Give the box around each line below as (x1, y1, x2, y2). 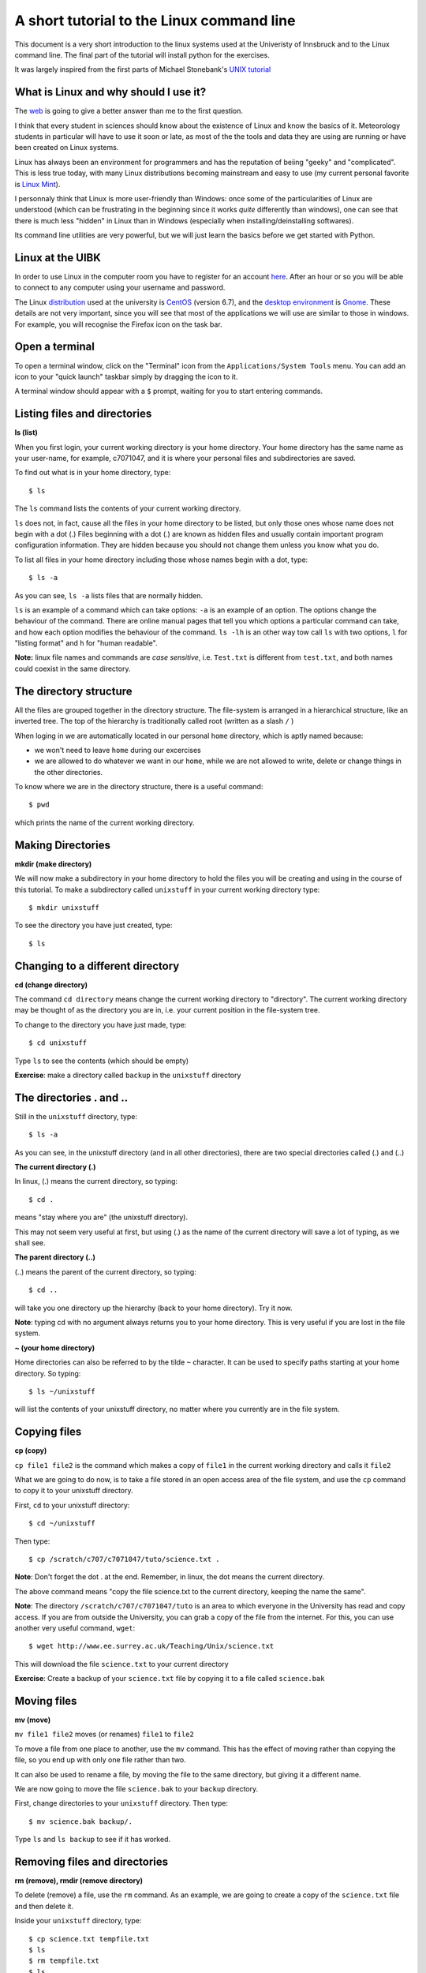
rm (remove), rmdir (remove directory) (14, 1876, 144, 1885)
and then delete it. (14, 1901, 74, 1911)
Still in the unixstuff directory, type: (14, 1111, 138, 1121)
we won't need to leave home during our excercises (34, 745, 201, 754)
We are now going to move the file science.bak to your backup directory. (14, 1784, 259, 1793)
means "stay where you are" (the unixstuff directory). (14, 1212, 189, 1222)
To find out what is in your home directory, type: (14, 468, 171, 477)
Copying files (14, 1425, 82, 1439)
